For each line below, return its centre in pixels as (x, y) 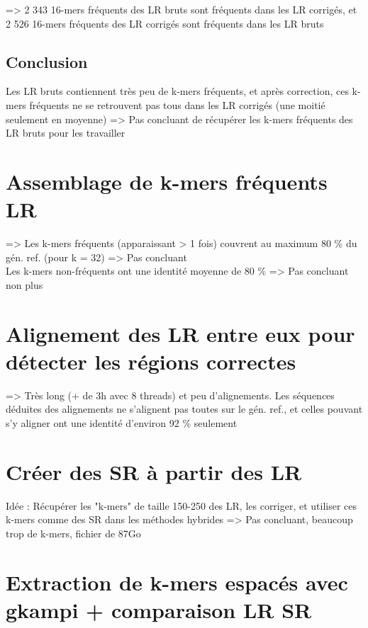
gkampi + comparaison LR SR (159, 609)
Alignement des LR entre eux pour (180, 333)
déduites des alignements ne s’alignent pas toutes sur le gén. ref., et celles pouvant (184, 409)
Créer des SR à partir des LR (154, 471)
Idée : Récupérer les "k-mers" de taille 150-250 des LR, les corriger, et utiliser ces (182, 505)
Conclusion (47, 61)
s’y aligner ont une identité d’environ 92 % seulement (122, 422)
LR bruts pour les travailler (66, 133)
